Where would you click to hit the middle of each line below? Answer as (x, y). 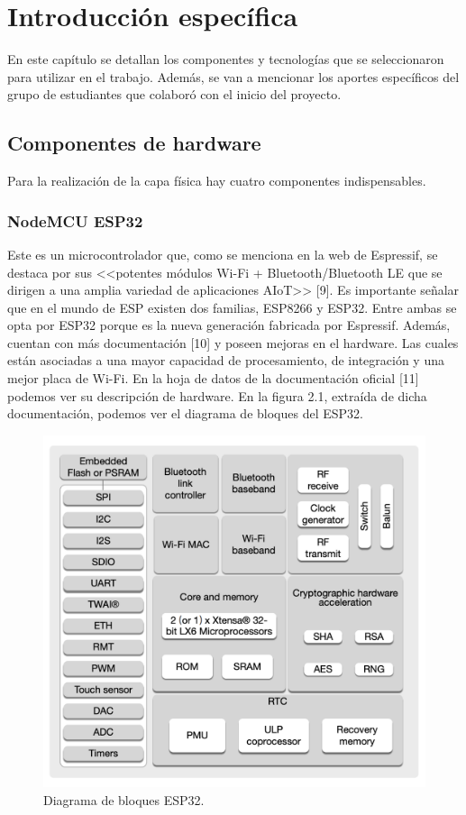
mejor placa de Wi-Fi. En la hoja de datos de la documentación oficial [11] (213, 378)
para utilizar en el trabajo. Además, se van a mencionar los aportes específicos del (233, 76)
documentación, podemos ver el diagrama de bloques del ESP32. (185, 413)
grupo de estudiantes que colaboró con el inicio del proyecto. (174, 94)
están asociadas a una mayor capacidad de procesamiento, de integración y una (226, 360)
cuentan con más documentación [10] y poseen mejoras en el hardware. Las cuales (233, 342)
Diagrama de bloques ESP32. (124, 799)
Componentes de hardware (134, 143)
